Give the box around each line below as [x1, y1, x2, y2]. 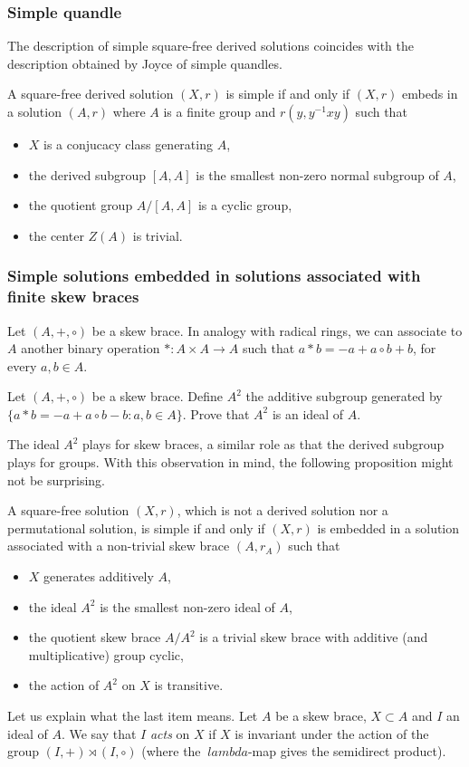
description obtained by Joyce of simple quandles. [7, 53, 282, 72]
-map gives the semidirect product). [247, 742, 446, 761]
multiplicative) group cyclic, [28, 645, 184, 664]
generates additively [43, 567, 154, 586]
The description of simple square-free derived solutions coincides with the [7, 36, 414, 55]
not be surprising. [7, 470, 105, 489]
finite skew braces [7, 285, 139, 308]
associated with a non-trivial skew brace [7, 536, 230, 555]
